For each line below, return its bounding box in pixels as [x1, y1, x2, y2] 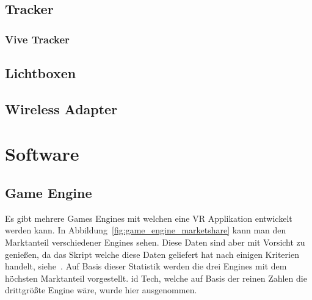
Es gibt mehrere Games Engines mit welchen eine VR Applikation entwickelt [5, 211, 292, 224]
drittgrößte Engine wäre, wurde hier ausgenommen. [5, 284, 197, 296]
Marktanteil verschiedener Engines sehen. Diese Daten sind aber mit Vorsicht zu [5, 235, 305, 248]
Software [5, 141, 79, 166]
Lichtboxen [5, 64, 76, 82]
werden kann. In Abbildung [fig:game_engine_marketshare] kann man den [5, 224, 286, 236]
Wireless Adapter [5, 99, 118, 118]
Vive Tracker [5, 31, 70, 46]
